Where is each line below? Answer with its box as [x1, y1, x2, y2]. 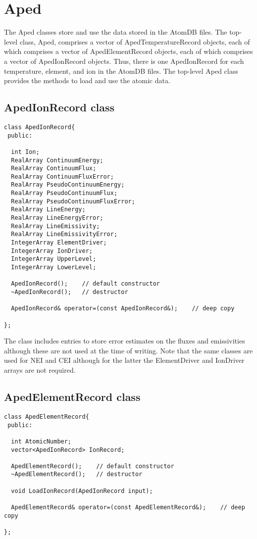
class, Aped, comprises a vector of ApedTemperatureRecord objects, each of [19, 36, 250, 47]
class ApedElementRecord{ [4, 413, 89, 420]
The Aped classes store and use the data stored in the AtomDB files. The [4, 27, 227, 37]
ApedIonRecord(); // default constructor [11, 280, 160, 288]
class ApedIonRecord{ [4, 123, 75, 131]
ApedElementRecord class [4, 389, 141, 404]
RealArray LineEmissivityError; [11, 231, 118, 238]
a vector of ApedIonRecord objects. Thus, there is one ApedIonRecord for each [4, 55, 244, 66]
